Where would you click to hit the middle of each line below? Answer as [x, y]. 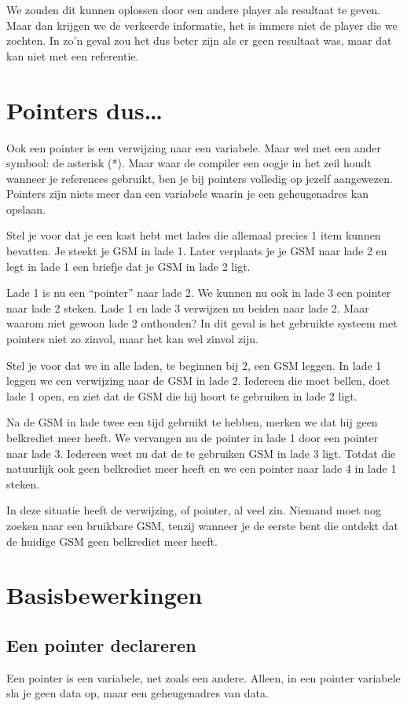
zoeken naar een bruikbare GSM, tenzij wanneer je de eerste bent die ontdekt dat [202, 525]
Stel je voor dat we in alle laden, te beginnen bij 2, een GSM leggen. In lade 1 [194, 365]
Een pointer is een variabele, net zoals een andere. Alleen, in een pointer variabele [203, 677]
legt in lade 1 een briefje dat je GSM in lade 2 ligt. [128, 266]
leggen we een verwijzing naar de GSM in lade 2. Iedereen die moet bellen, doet [198, 380]
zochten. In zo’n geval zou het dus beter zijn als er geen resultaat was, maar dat [199, 40]
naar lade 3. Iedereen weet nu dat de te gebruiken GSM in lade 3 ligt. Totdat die [201, 453]
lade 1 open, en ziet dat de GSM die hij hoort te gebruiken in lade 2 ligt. [182, 395]
